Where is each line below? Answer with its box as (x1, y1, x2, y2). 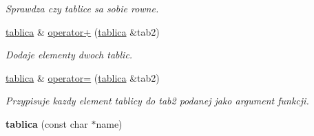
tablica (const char (6, 116, 88, 131)
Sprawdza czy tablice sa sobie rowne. (6, 1, 159, 15)
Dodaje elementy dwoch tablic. (6, 47, 133, 62)
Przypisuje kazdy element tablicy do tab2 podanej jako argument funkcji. (6, 93, 309, 108)
